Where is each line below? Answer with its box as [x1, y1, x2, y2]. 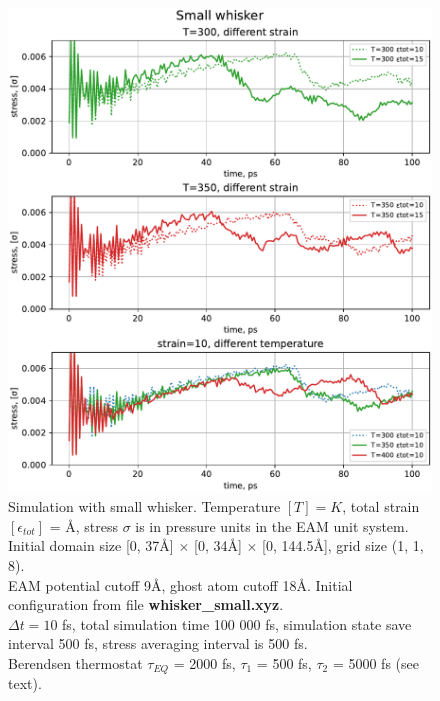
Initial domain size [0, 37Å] [8, 535, 174, 556]
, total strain [342, 496, 420, 517]
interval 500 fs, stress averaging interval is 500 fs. [8, 633, 308, 654]
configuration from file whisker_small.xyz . [8, 594, 284, 615]
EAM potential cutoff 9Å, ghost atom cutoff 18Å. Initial [8, 574, 353, 595]
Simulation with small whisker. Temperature [8, 496, 281, 517]
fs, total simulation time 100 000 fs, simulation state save [62, 613, 412, 634]
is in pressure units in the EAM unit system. [135, 515, 409, 536]
